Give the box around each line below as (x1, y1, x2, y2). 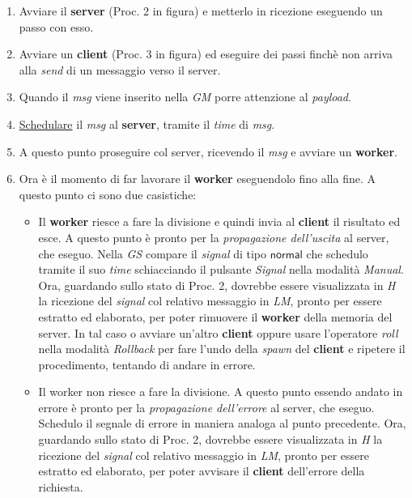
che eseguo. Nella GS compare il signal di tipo (38, 245, 266, 262)
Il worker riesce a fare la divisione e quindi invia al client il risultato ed (38, 213, 401, 230)
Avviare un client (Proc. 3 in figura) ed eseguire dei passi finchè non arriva (19, 45, 393, 62)
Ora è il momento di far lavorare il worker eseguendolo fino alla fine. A (19, 170, 376, 187)
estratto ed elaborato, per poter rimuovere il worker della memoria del (38, 308, 393, 325)
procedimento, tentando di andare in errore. (38, 355, 256, 372)
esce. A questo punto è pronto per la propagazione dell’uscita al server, (38, 228, 389, 245)
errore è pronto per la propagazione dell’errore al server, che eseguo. (38, 398, 375, 415)
